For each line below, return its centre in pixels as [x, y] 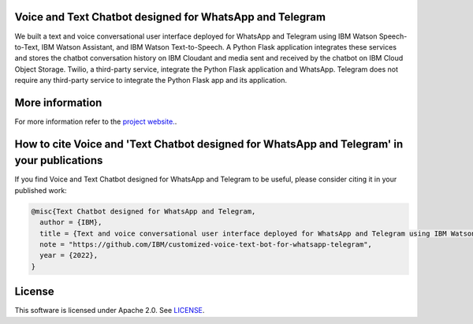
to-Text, [27, 47]
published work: [41, 190]
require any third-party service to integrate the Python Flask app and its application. [151, 80]
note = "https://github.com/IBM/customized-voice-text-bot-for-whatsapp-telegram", [206, 245]
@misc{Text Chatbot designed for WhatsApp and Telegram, [143, 211]
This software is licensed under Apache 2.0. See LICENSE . [110, 311]
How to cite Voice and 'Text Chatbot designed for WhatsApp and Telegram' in [209, 144]
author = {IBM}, [71, 222]
